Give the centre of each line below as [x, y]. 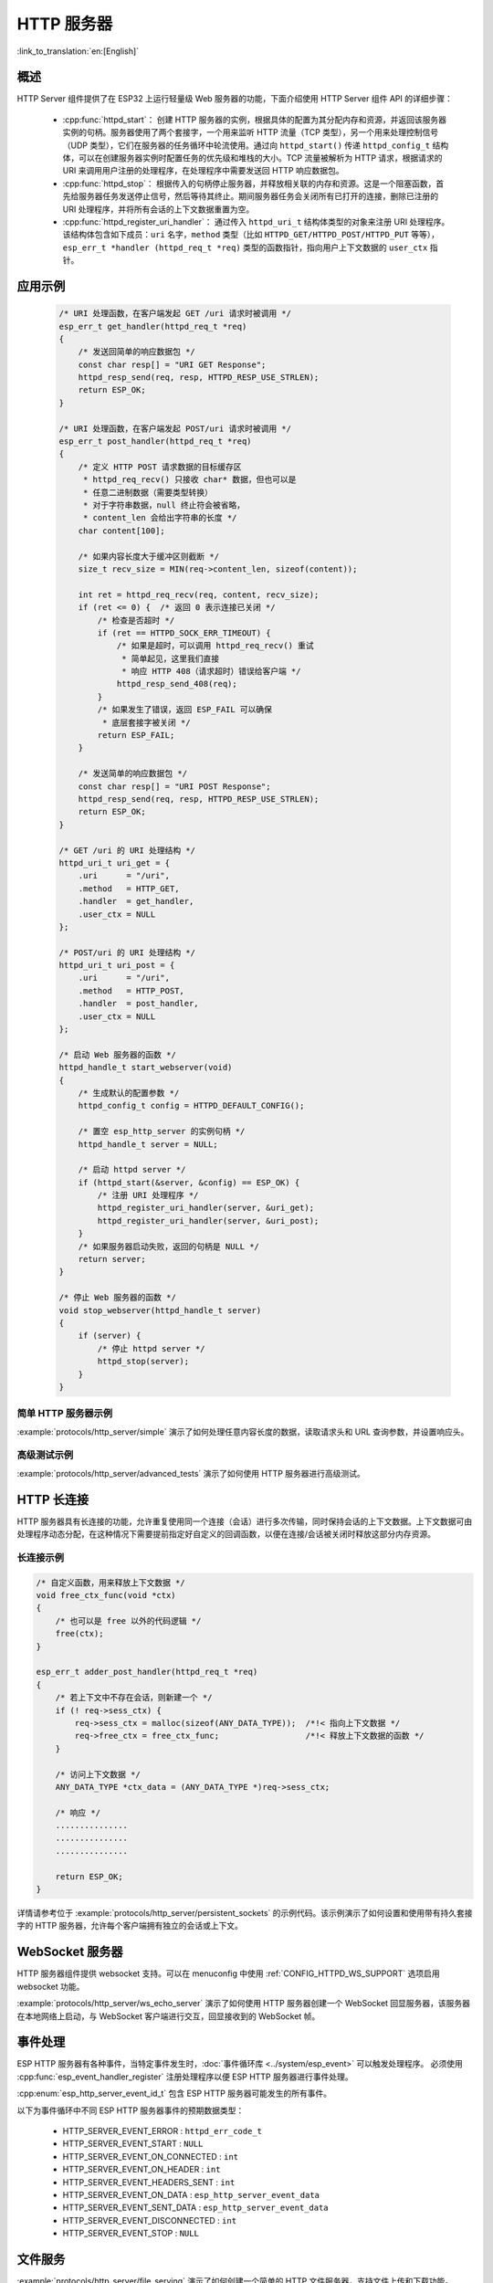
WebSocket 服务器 [70, 1952]
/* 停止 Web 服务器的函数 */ [118, 1298]
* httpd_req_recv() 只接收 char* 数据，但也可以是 [189, 480]
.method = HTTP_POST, [131, 990]
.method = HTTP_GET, [129, 889]
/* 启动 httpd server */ [132, 1170]
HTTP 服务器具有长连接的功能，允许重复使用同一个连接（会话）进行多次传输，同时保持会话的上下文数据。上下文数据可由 [245, 1521]
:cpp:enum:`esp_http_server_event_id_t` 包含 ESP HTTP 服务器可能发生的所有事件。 [174, 2094]
